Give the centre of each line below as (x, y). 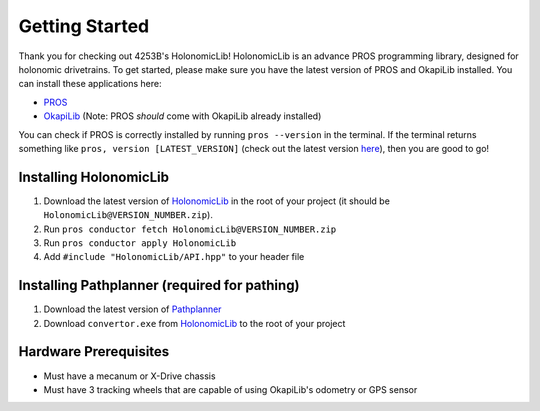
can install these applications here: (90, 84)
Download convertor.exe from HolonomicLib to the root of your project (194, 323)
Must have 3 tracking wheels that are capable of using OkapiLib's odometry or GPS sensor (230, 389)
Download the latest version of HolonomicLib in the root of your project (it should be (216, 201)
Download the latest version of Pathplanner (132, 309)
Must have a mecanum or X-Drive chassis (129, 376)
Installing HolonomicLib (94, 176)
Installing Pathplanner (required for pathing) (159, 285)
